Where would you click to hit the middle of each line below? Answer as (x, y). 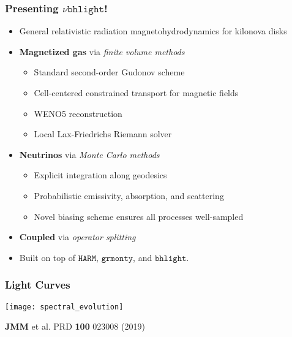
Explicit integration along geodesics (100, 175)
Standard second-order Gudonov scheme (109, 72)
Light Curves (38, 285)
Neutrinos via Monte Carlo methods (89, 154)
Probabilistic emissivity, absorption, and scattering (129, 195)
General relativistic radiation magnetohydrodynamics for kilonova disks (153, 31)
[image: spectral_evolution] (64, 307)
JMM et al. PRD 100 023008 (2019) (75, 326)
